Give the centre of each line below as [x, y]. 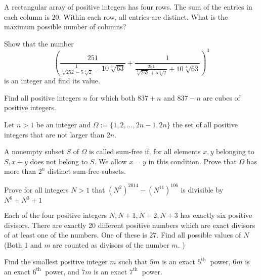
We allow [113, 161]
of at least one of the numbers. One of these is [76, 235]
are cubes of [222, 97]
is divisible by [202, 189]
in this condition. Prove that [192, 161]
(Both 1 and [23, 244]
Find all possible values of [201, 235]
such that [133, 262]
